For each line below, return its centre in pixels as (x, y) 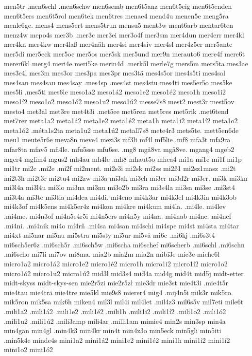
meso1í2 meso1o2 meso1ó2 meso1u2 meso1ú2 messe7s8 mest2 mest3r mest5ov (119, 101)
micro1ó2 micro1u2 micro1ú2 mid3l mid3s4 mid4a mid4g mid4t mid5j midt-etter (124, 273)
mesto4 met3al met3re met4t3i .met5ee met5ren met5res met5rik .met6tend (116, 111)
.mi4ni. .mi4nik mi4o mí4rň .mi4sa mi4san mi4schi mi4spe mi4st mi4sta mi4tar (121, 225)
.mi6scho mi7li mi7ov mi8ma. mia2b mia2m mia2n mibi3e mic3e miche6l (112, 254)
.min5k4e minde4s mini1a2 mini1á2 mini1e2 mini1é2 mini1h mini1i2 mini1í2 (117, 340)
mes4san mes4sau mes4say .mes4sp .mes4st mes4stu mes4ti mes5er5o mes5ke (118, 82)
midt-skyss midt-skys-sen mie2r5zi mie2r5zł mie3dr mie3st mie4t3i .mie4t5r (116, 283)
